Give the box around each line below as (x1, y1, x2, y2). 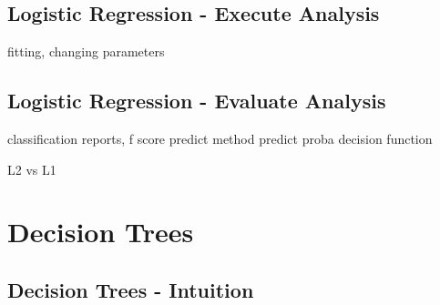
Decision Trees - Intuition (7, 275, 254, 303)
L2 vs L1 (7, 159, 56, 178)
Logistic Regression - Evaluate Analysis (7, 86, 386, 115)
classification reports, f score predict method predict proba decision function (7, 129, 433, 147)
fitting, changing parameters (7, 42, 165, 61)
